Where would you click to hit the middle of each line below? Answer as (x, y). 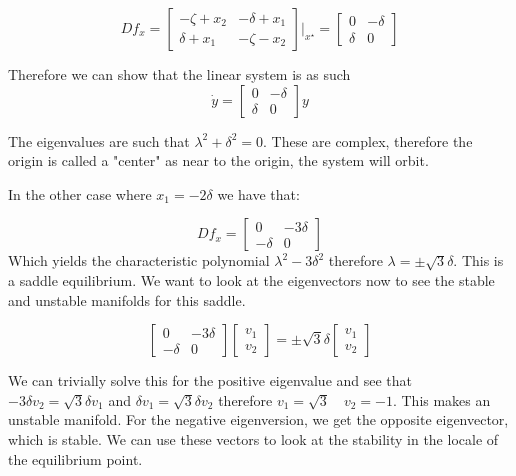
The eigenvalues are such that (99, 140)
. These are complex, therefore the (367, 140)
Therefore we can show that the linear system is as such (179, 74)
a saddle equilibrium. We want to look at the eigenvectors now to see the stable (251, 279)
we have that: (258, 193)
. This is (478, 260)
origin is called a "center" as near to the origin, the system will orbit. (218, 160)
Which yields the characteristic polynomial (139, 260)
